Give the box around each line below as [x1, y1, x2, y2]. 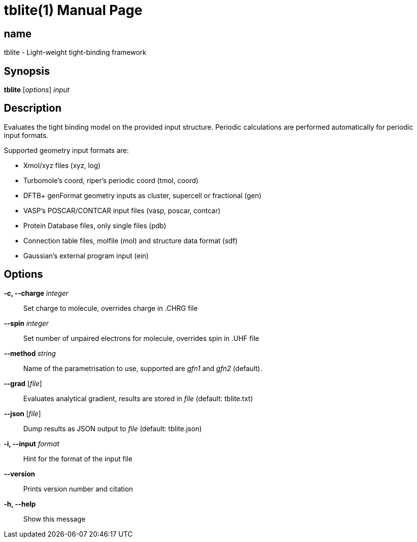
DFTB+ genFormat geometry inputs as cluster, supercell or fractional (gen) [23, 191, 262, 200]
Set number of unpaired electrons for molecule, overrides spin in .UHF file [23, 334, 259, 342]
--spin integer [4, 319, 49, 327]
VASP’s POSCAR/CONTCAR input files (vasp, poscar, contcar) [23, 206, 221, 215]
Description [4, 102, 62, 115]
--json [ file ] [4, 409, 41, 418]
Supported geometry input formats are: [4, 146, 129, 154]
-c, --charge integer [4, 288, 69, 297]
